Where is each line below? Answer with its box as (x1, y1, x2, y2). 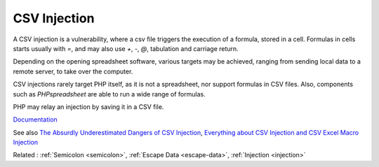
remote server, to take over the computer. (13, 67, 133, 75)
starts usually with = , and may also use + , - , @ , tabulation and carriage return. (13, 44, 239, 52)
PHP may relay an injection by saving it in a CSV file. (13, 102, 164, 111)
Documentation (13, 115, 58, 124)
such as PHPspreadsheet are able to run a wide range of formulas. (13, 89, 206, 98)
